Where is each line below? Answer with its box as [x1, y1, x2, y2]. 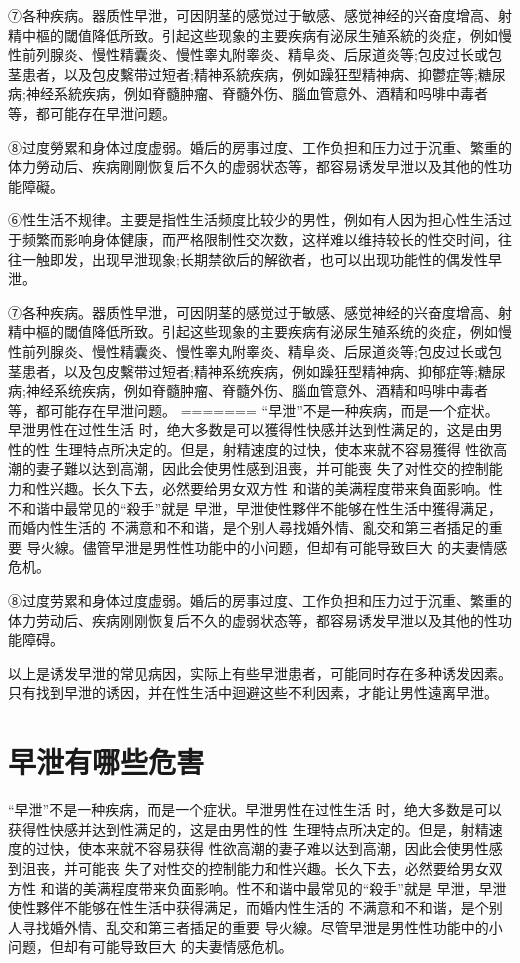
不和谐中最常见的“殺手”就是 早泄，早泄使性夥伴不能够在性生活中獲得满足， [8, 497, 502, 518]
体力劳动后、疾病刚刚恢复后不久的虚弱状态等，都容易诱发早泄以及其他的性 [8, 609, 498, 630]
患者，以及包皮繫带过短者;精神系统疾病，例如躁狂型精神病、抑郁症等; [21, 360, 478, 381]
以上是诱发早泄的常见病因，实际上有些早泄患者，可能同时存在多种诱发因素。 [8, 662, 512, 683]
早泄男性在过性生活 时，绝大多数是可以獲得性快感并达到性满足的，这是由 [8, 419, 489, 440]
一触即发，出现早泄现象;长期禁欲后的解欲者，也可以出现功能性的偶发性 [21, 248, 488, 269]
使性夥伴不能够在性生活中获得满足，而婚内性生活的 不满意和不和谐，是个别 [8, 897, 503, 918]
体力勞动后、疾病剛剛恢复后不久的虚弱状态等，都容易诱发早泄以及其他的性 [8, 156, 498, 177]
